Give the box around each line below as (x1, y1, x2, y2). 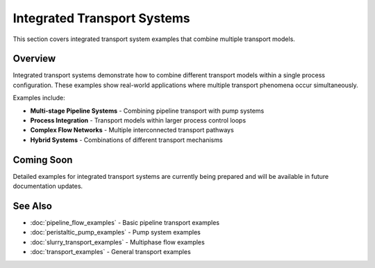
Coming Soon (12, 154, 73, 166)
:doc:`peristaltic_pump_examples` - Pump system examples (30, 228, 201, 237)
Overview (12, 53, 56, 65)
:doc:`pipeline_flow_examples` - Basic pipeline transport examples (30, 219, 220, 226)
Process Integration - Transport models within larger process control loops (30, 116, 247, 125)
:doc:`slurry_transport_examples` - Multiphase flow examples (30, 237, 205, 246)
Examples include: (12, 94, 65, 102)
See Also (12, 200, 52, 212)
